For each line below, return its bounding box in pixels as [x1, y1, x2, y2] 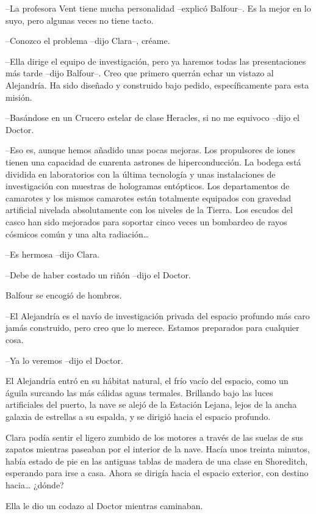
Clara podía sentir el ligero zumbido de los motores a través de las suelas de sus [5, 430, 304, 443]
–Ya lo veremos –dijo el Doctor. [5, 353, 123, 366]
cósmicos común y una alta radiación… [5, 227, 149, 240]
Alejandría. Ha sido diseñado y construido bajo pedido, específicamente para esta [5, 78, 309, 91]
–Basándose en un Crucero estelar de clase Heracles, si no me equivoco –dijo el [5, 111, 300, 124]
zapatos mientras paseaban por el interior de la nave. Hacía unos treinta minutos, [5, 443, 310, 455]
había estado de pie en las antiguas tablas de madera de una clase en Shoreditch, [5, 454, 308, 467]
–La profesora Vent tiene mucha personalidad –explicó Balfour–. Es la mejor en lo [5, 2, 311, 14]
